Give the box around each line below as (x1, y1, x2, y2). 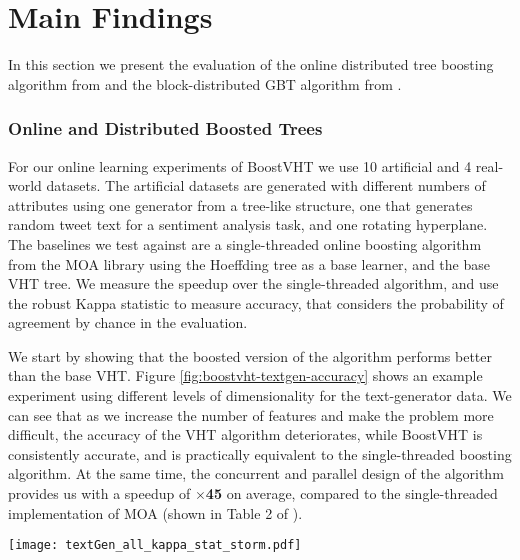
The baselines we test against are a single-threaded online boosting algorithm (8, 233, 482, 254)
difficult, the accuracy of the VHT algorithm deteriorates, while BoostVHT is (8, 424, 483, 445)
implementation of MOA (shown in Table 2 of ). (8, 502, 303, 523)
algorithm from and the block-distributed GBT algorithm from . (8, 73, 402, 94)
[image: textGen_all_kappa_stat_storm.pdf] (8, 538, 302, 553)
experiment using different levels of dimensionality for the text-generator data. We (8, 385, 512, 406)
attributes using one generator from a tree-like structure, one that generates (8, 194, 473, 215)
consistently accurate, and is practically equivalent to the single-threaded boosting (8, 443, 512, 464)
